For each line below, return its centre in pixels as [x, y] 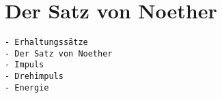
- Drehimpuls [34, 77]
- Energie [27, 87]
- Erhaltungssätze [46, 43]
